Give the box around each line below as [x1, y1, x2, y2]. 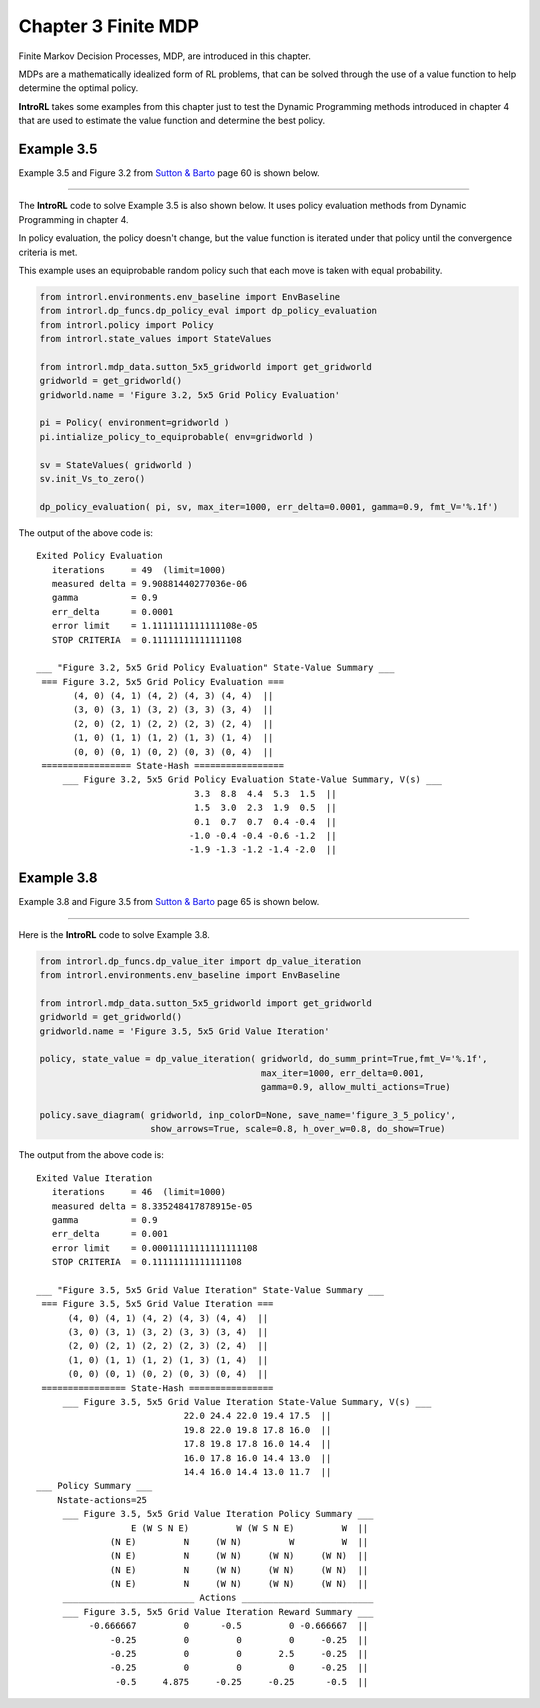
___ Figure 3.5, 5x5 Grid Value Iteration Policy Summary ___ [62, 1508, 374, 1520]
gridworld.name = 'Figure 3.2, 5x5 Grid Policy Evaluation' [39, 389, 341, 400]
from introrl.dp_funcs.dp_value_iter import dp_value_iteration [39, 955, 362, 967]
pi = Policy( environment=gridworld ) [39, 417, 230, 429]
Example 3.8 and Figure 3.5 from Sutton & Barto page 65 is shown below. [18, 896, 320, 908]
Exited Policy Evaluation [36, 550, 164, 562]
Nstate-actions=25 [56, 1494, 148, 1505]
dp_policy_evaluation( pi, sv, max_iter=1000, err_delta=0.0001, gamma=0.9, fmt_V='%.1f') [39, 501, 499, 512]
